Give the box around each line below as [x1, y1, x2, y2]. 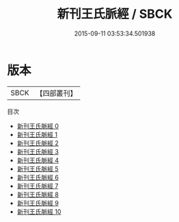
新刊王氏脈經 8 [16, 190, 59, 199]
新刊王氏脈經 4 [16, 156, 59, 164]
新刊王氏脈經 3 [16, 147, 59, 156]
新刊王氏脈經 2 [16, 138, 59, 147]
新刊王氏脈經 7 [16, 182, 59, 190]
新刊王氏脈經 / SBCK [57, 6, 173, 22]
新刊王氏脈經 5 [16, 164, 59, 173]
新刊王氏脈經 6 [16, 173, 59, 182]
